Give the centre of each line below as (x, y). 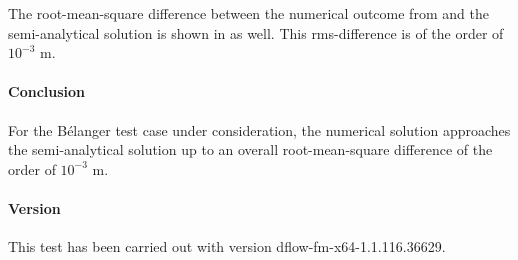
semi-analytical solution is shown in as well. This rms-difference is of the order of (256, 32)
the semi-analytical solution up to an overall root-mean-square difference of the (250, 149)
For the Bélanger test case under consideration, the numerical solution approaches (259, 129)
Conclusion (47, 91)
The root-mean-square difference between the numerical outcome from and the (248, 13)
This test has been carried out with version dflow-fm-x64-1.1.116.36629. (227, 246)
